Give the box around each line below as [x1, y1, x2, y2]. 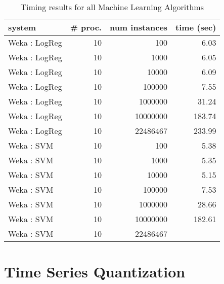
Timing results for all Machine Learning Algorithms [20, 1, 204, 13]
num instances [109, 21, 168, 33]
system [8, 21, 36, 33]
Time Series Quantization [4, 261, 186, 282]
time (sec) [175, 21, 216, 33]
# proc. [70, 21, 102, 33]
